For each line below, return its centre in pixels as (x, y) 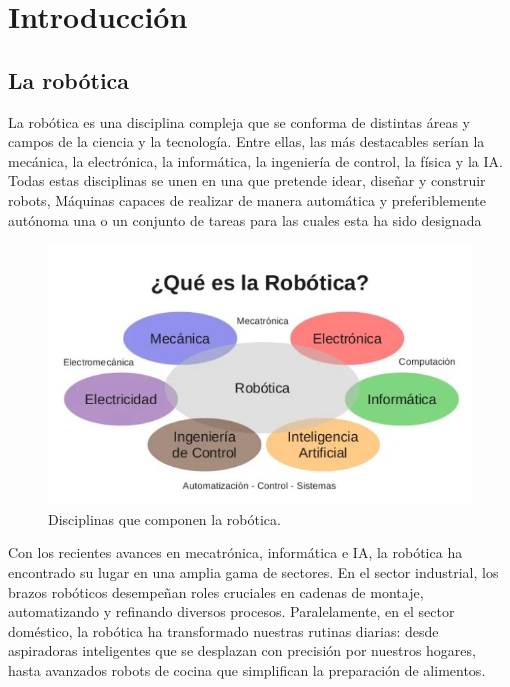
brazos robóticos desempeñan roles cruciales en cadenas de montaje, (216, 591)
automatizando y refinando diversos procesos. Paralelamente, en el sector (231, 611)
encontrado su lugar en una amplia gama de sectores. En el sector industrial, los (253, 572)
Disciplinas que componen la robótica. (164, 518)
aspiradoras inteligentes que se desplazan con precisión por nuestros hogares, (242, 650)
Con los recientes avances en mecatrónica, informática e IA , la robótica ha (235, 552)
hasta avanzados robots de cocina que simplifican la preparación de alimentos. (247, 669)
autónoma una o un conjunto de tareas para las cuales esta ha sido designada (245, 219)
